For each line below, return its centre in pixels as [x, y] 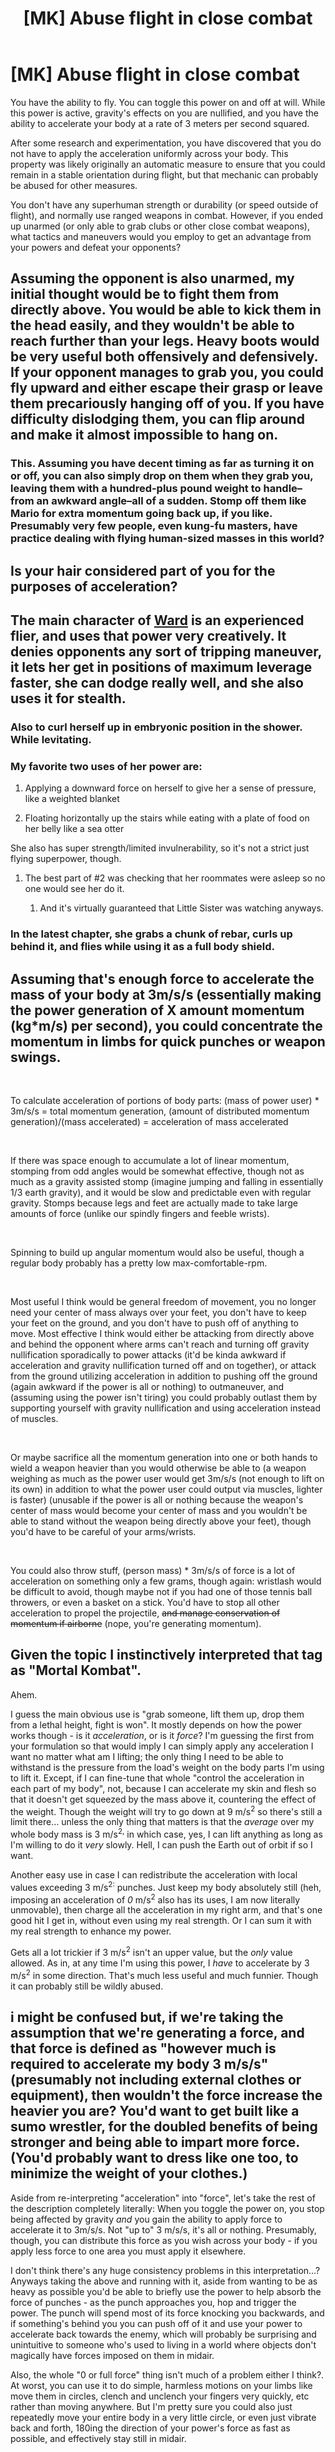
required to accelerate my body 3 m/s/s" [139, 2064]
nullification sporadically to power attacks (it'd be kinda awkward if [148, 1354]
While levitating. [51, 739]
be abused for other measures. [74, 185]
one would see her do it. [74, 889]
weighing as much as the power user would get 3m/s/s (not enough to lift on [167, 1478]
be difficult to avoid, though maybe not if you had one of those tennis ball [161, 1591]
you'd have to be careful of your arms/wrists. [103, 1531]
